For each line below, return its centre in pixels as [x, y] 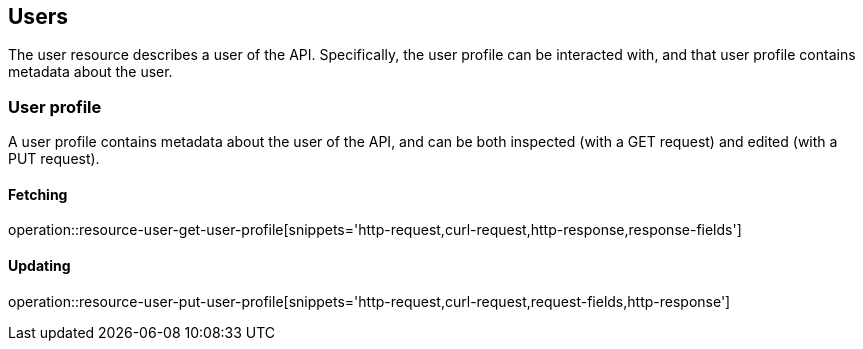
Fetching [38, 194]
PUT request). [54, 159]
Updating [39, 265]
